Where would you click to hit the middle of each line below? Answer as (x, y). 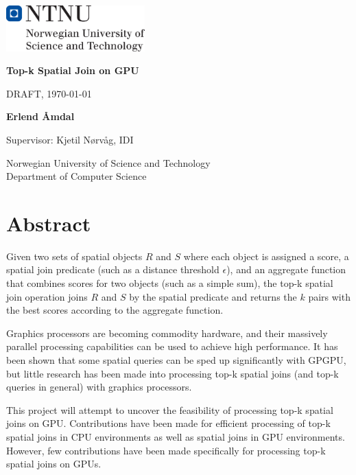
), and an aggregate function (286, 269)
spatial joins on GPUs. (54, 464)
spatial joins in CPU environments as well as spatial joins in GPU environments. (176, 437)
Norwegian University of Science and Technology (108, 162)
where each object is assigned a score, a (266, 256)
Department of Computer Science (76, 176)
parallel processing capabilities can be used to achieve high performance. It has (172, 346)
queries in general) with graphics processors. (99, 387)
